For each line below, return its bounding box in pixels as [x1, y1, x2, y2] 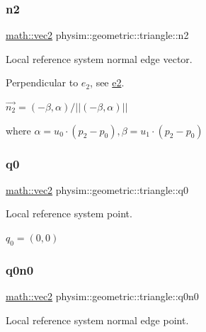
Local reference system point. [6, 206, 132, 221]
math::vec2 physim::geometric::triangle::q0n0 [6, 289, 199, 304]
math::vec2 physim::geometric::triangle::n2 [6, 28, 189, 42]
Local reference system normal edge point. [6, 312, 189, 327]
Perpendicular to [6, 75, 79, 90]
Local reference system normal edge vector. [6, 51, 193, 66]
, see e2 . [90, 75, 125, 90]
